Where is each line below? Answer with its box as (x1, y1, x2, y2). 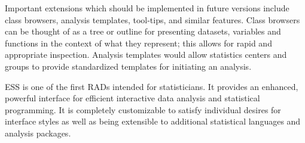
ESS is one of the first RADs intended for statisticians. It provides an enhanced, (5, 80, 298, 92)
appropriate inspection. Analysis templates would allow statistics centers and (5, 48, 287, 61)
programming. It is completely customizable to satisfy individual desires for (5, 103, 281, 116)
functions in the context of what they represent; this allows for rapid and (5, 36, 272, 49)
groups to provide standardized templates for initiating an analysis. (5, 60, 252, 72)
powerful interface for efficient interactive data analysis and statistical (5, 92, 260, 104)
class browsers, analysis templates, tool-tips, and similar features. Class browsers (5, 13, 300, 26)
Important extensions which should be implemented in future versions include (5, 2, 289, 14)
